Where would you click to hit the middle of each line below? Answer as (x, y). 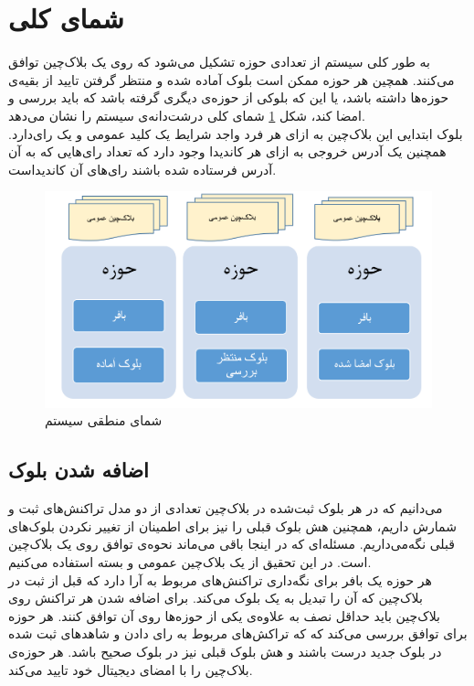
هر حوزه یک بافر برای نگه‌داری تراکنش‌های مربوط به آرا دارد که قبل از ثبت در (220, 579)
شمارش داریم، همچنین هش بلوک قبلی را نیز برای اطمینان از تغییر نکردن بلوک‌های (232, 525)
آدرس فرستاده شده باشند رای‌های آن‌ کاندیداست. (142, 169)
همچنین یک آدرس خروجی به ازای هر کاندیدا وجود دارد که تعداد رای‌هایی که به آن (227, 151)
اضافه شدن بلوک (79, 470)
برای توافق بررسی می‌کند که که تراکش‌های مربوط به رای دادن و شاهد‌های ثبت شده (238, 633)
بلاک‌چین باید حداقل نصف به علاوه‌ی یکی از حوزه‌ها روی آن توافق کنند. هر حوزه (224, 615)
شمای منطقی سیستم (104, 420)
